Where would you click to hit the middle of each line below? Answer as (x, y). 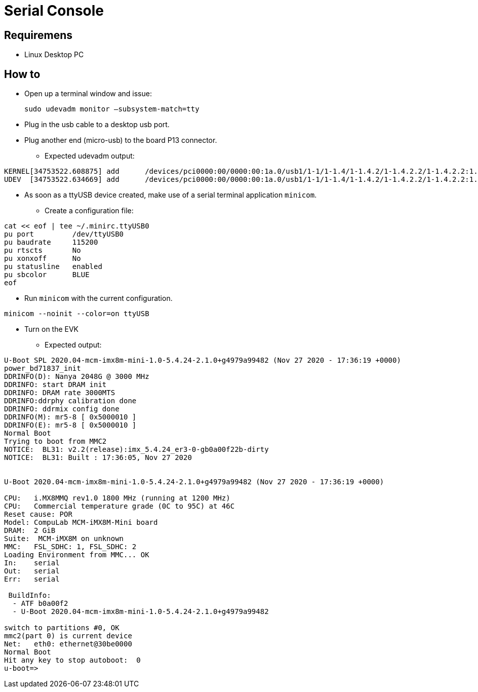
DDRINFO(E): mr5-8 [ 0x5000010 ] (70, 425)
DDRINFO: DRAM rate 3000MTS (60, 393)
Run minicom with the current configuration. (98, 298)
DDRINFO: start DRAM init (55, 385)
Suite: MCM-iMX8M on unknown (64, 539)
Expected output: (73, 345)
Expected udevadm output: (90, 156)
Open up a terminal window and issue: (88, 94)
